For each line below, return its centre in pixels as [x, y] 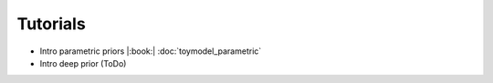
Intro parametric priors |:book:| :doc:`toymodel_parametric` [151, 51]
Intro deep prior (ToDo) [83, 63]
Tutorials [51, 24]
